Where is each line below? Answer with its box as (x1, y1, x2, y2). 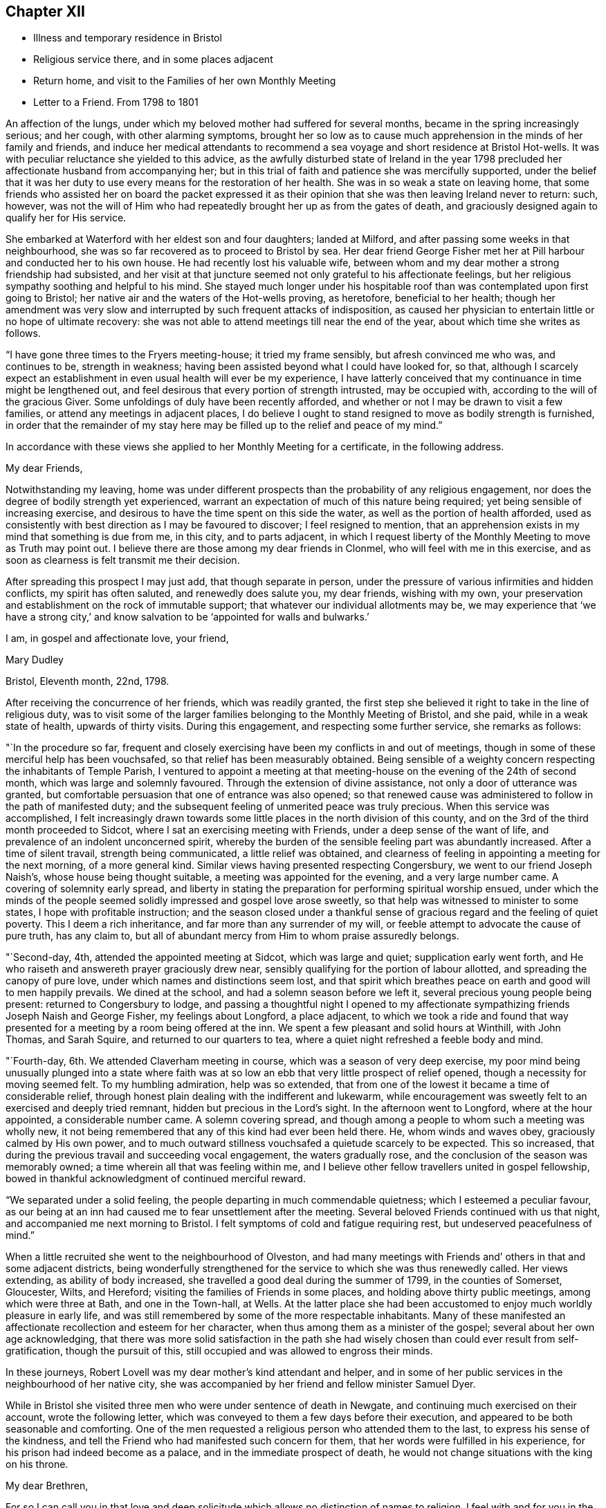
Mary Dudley (6, 654, 64, 666)
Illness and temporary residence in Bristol (33, 32, 222, 44)
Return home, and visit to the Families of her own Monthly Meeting (33, 75, 336, 87)
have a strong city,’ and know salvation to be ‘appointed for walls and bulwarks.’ (6, 611, 369, 623)
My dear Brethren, (6, 1480, 89, 1492)
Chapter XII (6, 3, 85, 20)
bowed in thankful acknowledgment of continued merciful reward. (6, 1173, 306, 1185)
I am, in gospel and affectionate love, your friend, (6, 632, 229, 645)
